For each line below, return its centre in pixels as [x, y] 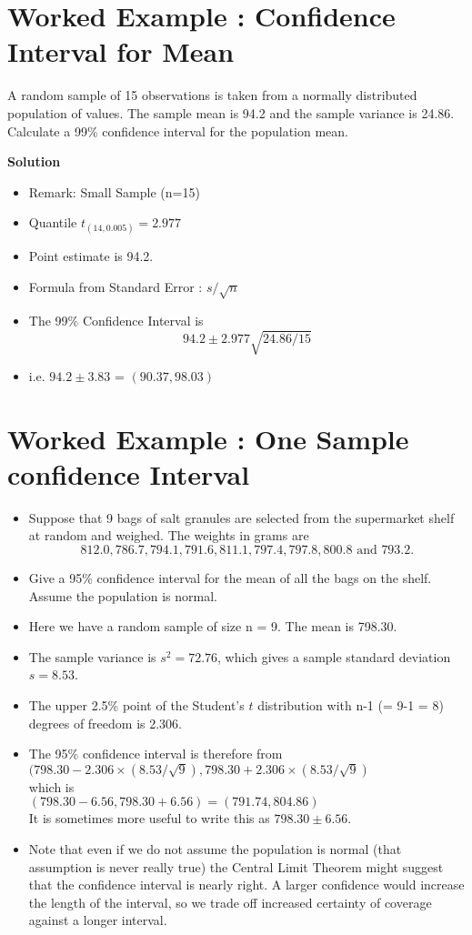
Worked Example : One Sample [208, 438]
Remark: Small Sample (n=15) [114, 191]
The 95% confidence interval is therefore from [156, 754]
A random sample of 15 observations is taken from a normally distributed [212, 95]
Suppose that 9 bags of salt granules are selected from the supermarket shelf [241, 517]
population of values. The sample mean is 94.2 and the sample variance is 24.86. [231, 112]
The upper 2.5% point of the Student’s [136, 705]
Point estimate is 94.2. [91, 256]
